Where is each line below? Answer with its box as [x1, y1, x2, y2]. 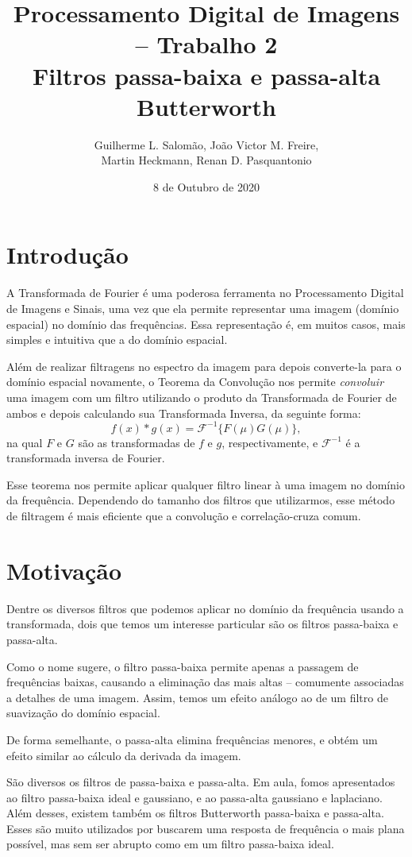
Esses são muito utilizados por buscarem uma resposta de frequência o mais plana [6, 820, 405, 836]
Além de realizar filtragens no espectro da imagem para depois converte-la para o [6, 357, 402, 374]
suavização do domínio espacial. [6, 705, 160, 721]
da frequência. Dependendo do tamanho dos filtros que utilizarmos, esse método [6, 492, 395, 508]
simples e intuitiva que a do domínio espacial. [6, 331, 228, 348]
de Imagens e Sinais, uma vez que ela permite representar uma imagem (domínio [6, 300, 399, 316]
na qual [6, 434, 43, 450]
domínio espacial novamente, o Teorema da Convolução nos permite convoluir [6, 373, 384, 390]
